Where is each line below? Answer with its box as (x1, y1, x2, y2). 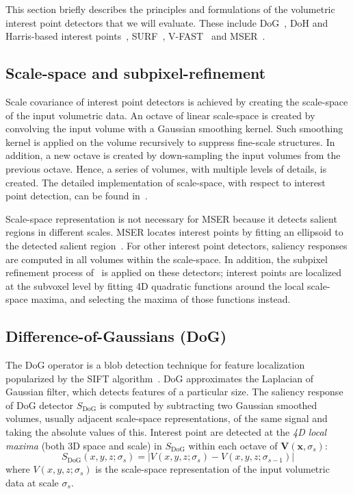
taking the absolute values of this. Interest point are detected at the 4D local (5, 425, 327, 439)
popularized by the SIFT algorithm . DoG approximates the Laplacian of (5, 371, 314, 385)
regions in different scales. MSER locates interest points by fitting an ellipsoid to (5, 225, 343, 239)
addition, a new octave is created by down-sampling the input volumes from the (5, 148, 341, 162)
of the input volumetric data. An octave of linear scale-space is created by (5, 108, 315, 122)
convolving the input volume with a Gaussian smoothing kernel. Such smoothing (5, 121, 343, 136)
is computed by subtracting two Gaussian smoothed (99, 397, 317, 412)
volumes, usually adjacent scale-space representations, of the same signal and (5, 411, 328, 425)
